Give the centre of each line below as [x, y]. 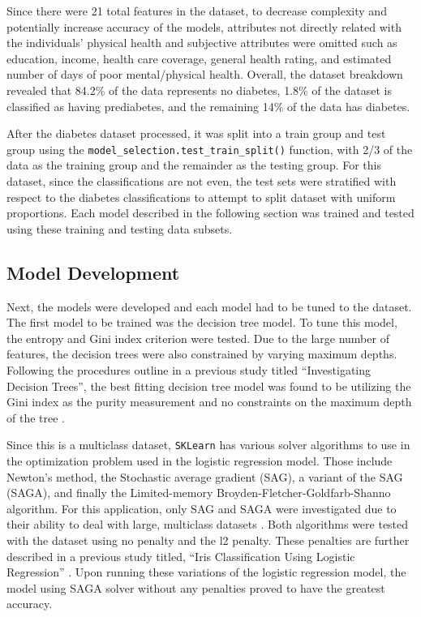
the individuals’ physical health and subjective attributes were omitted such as [202, 43]
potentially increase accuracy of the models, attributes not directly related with [204, 26]
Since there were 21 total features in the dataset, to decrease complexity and [197, 11]
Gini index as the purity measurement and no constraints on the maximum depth [209, 402]
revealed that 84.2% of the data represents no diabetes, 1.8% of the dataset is [199, 90]
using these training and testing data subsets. [120, 228]
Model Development [93, 272]
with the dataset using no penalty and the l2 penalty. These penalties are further [208, 540]
